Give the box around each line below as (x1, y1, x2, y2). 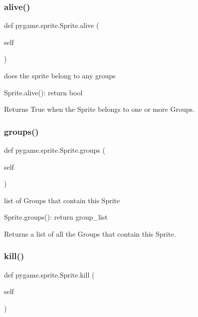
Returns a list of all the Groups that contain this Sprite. (4, 228, 176, 239)
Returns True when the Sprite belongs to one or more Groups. (4, 104, 195, 114)
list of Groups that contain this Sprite (4, 195, 120, 205)
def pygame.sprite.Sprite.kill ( (4, 269, 95, 280)
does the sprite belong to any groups (4, 70, 116, 80)
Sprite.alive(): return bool (4, 87, 83, 97)
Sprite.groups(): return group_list (4, 212, 108, 222)
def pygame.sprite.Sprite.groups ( (4, 145, 105, 155)
